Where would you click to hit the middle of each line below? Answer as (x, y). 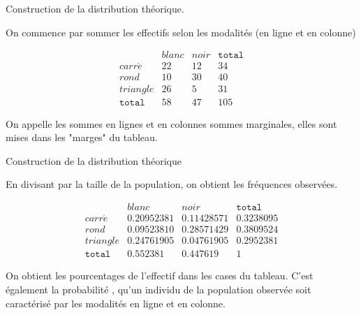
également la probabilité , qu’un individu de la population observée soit (159, 289)
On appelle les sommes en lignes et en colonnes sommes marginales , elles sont (171, 123)
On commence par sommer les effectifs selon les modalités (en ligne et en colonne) (181, 32)
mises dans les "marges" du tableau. (82, 137)
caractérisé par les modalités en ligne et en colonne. (116, 303)
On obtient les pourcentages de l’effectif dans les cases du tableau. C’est (160, 276)
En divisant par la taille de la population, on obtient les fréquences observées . (172, 184)
